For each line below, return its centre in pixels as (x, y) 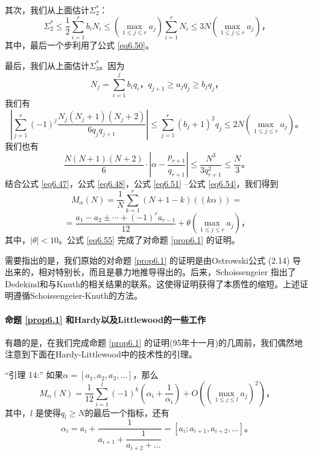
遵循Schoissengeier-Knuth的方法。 (78, 295)
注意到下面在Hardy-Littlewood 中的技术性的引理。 (101, 354)
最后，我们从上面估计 (47, 65)
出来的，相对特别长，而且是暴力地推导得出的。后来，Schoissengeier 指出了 (150, 272)
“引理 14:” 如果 (34, 375)
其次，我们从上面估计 (47, 10)
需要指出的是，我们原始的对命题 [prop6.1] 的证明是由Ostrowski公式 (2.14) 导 (153, 260)
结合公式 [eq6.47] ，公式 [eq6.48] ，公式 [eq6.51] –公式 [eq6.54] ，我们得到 (142, 184)
